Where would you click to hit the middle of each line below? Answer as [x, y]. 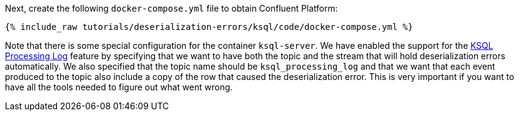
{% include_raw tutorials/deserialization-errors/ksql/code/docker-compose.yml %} [209, 27]
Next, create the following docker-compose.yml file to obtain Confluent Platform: [171, 8]
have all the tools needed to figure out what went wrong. [119, 87]
